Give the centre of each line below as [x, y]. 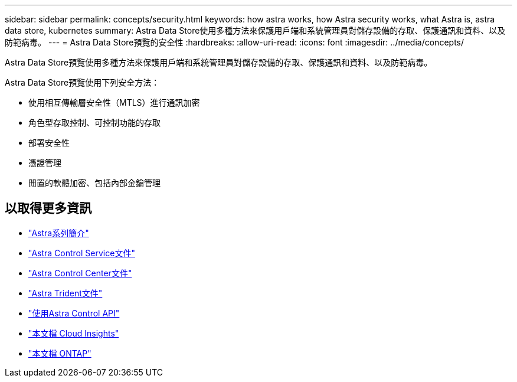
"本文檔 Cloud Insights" [74, 333]
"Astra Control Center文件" [80, 273]
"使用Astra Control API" [74, 313]
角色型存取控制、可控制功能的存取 [94, 123]
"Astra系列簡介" [59, 233]
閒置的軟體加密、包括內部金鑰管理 [94, 183]
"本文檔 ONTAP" [60, 353]
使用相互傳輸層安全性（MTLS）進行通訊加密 [114, 102]
